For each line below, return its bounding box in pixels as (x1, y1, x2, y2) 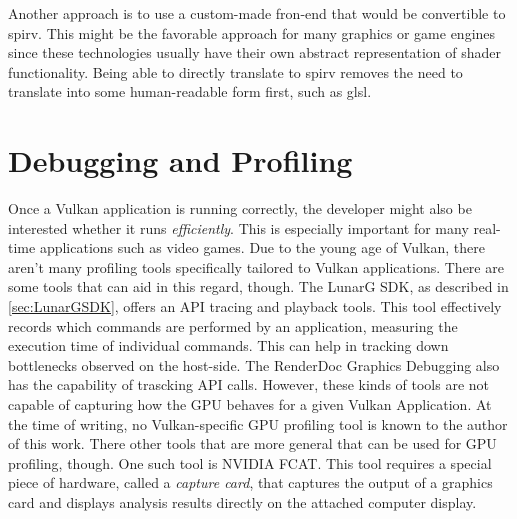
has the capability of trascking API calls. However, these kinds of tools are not (8, 374, 490, 395)
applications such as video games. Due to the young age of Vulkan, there (39, 237, 485, 258)
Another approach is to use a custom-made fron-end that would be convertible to (8, 3, 506, 23)
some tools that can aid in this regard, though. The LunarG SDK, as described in (8, 276, 509, 297)
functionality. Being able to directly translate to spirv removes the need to (8, 61, 463, 82)
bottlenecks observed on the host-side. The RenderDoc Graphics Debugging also (8, 354, 500, 375)
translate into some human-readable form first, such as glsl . (8, 81, 372, 102)
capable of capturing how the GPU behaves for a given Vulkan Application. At (8, 394, 492, 415)
